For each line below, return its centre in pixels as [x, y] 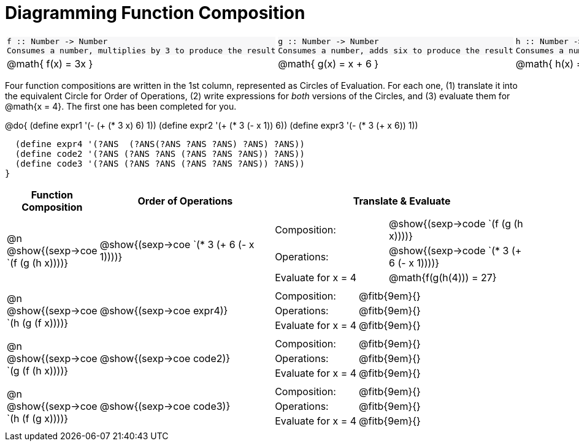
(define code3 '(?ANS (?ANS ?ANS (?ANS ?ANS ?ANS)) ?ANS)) [160, 163]
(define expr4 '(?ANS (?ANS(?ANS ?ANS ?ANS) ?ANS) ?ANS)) [160, 144]
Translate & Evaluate [402, 201]
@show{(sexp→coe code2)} [165, 358]
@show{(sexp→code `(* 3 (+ [455, 250]
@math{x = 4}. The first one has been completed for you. [121, 106]
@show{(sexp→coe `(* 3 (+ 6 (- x [177, 244]
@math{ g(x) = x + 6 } [328, 63]
